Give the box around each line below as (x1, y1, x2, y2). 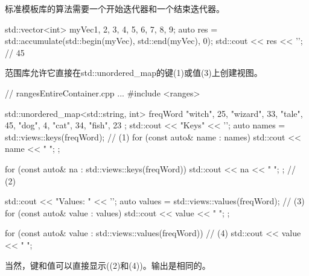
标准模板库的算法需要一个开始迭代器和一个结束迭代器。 (5, 2, 225, 14)
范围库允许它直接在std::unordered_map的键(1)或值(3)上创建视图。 (5, 66, 263, 79)
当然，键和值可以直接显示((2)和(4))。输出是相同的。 (5, 259, 211, 271)
